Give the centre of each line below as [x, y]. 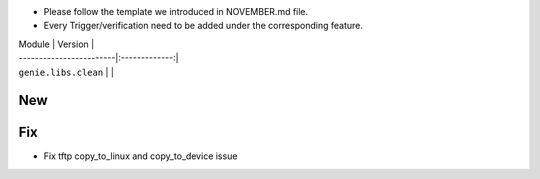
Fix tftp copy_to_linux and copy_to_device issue [140, 156]
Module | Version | [56, 44]
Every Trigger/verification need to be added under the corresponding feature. [203, 26]
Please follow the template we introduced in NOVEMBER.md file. [176, 11]
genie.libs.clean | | [66, 72]
